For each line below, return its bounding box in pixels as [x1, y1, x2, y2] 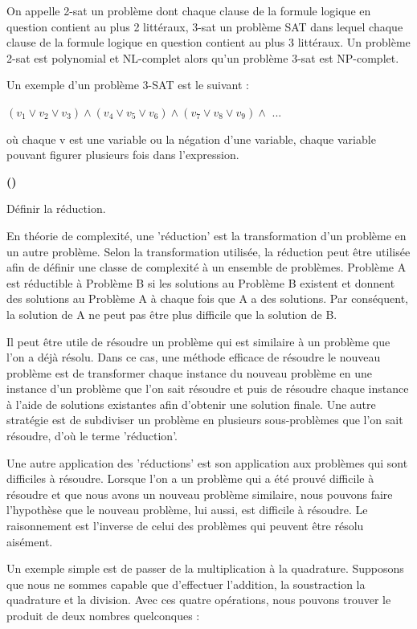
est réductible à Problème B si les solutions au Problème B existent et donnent [6, 274, 395, 291]
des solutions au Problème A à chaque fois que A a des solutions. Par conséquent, [6, 290, 408, 307]
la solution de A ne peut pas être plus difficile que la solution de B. [6, 305, 337, 322]
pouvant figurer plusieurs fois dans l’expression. [6, 146, 239, 163]
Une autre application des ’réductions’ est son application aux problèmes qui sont [6, 454, 408, 471]
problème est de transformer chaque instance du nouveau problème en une [6, 364, 373, 381]
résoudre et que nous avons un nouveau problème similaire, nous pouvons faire [6, 485, 393, 502]
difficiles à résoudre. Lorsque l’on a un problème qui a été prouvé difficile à [6, 470, 374, 487]
